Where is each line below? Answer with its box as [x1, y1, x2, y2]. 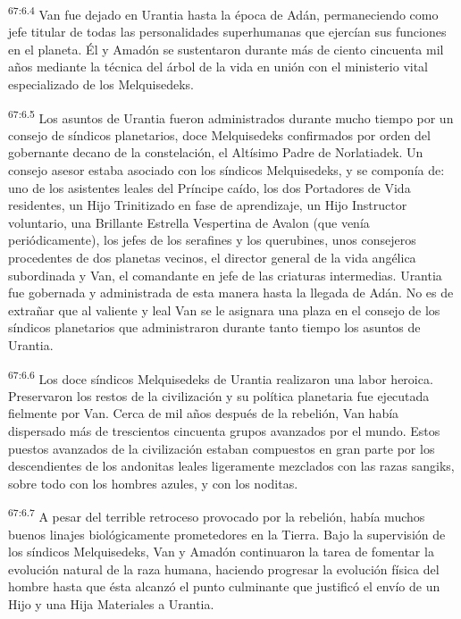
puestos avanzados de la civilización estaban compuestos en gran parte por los [8, 439, 435, 457]
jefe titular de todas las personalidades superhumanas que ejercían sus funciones [8, 22, 447, 41]
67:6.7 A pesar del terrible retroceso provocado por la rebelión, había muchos [8, 505, 425, 526]
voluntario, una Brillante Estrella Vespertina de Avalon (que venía [8, 213, 370, 231]
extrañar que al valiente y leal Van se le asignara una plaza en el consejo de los [8, 300, 440, 319]
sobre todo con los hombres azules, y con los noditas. [8, 473, 298, 492]
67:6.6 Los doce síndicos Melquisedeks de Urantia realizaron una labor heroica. [8, 366, 433, 388]
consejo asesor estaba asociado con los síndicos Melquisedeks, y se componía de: [8, 161, 445, 180]
